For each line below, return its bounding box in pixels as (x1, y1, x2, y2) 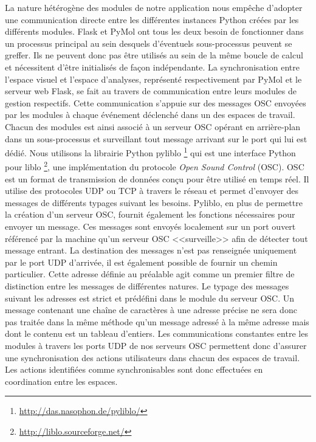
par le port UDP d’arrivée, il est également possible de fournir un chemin (5, 255, 278, 268)
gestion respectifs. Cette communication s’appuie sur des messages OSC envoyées (5, 96, 306, 109)
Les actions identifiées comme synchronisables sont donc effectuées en (5, 363, 263, 376)
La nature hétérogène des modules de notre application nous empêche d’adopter (5, 1, 303, 13)
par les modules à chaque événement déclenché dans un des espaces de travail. (5, 108, 295, 121)
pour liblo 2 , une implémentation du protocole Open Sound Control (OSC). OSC (5, 159, 304, 173)
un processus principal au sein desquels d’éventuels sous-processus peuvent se (5, 36, 292, 49)
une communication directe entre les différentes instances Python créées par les (5, 13, 299, 26)
